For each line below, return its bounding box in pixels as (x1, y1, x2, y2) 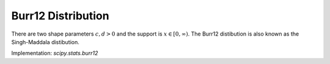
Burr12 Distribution (11, 9, 109, 22)
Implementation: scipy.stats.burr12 (11, 50, 98, 57)
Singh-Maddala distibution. (11, 38, 79, 45)
